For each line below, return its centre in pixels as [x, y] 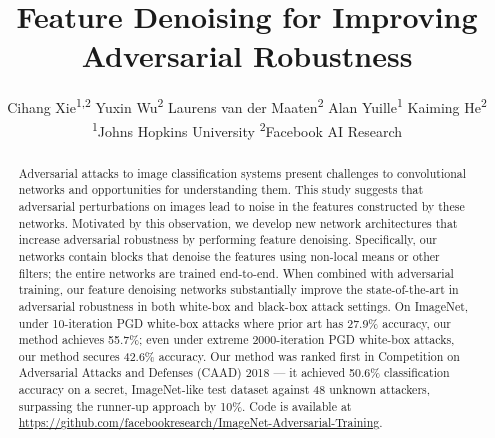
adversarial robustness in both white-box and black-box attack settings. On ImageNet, [243, 305]
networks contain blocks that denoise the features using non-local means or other [229, 255]
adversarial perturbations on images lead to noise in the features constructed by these [241, 205]
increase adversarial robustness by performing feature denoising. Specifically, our [227, 239]
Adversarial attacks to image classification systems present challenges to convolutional [242, 172]
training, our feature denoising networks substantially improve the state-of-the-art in [238, 289]
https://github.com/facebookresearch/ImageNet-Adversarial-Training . [200, 422]
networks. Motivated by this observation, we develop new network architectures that [238, 222]
